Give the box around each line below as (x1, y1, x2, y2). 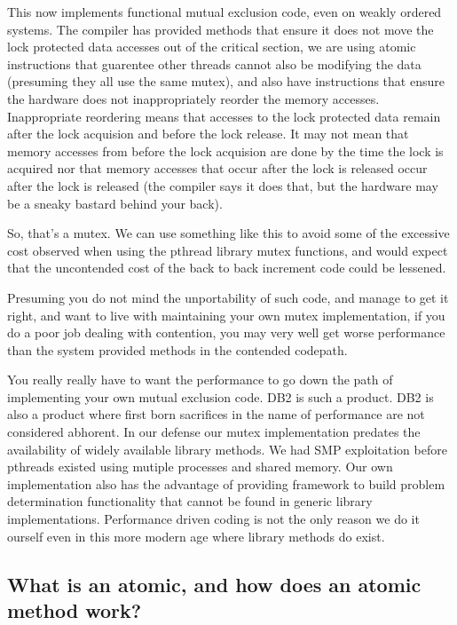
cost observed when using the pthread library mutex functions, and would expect (7, 241, 448, 259)
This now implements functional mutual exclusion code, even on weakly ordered (7, 3, 442, 20)
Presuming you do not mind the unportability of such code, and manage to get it (7, 288, 449, 306)
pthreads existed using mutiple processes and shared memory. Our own (7, 457, 393, 476)
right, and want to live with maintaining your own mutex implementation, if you (7, 305, 445, 324)
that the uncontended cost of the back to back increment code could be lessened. (7, 258, 446, 277)
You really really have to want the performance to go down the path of (7, 370, 393, 389)
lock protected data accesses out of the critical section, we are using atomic (7, 37, 416, 56)
